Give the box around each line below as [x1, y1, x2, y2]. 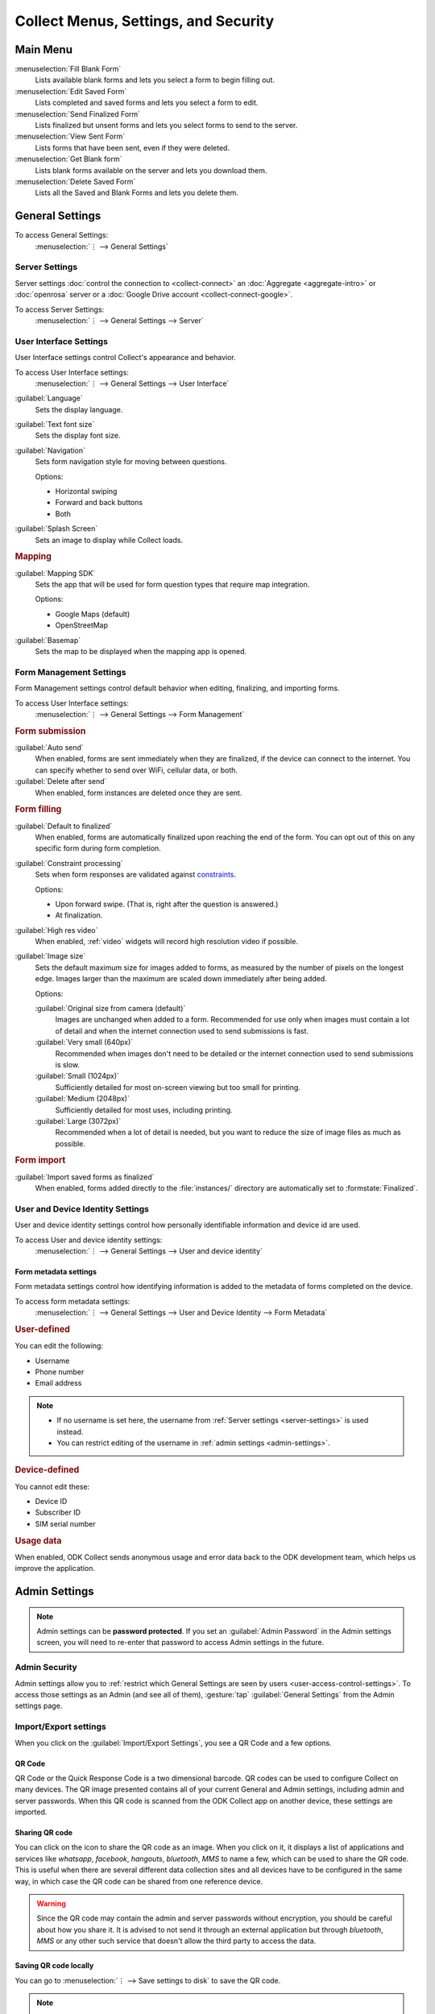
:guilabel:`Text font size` [14, 420, 95, 429]
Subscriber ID [35, 1507, 81, 1518]
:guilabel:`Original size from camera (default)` [35, 1004, 186, 1013]
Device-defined [14, 1465, 80, 1476]
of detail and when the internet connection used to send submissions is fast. [55, 1026, 309, 1035]
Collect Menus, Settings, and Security [14, 12, 274, 30]
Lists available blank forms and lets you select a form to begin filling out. [35, 75, 275, 85]
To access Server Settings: [14, 305, 105, 314]
